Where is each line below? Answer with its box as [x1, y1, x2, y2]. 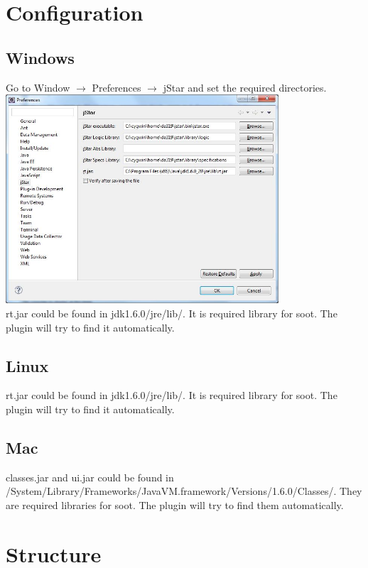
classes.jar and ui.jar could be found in [6, 469, 174, 484]
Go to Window [6, 80, 70, 94]
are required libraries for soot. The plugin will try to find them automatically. [6, 497, 344, 512]
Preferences [92, 80, 141, 94]
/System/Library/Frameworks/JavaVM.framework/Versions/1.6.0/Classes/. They [6, 484, 362, 498]
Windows [6, 46, 75, 68]
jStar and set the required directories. [163, 80, 327, 94]
